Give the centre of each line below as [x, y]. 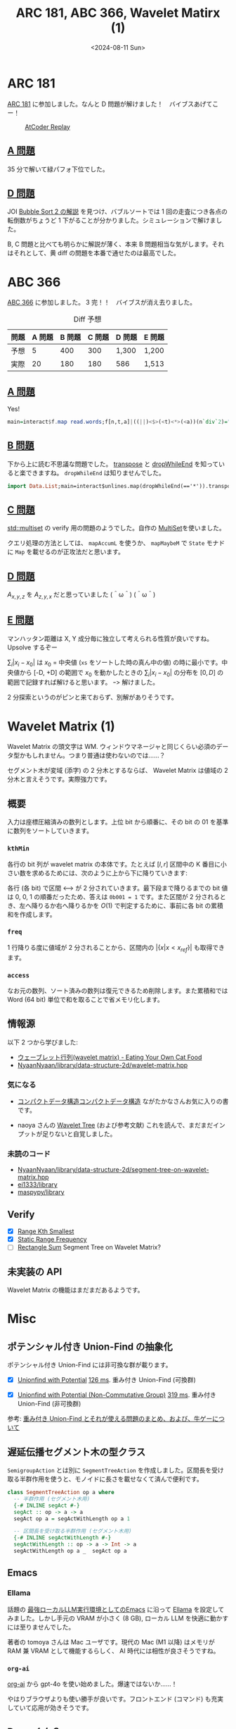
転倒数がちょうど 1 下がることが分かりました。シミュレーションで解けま [112, 221]
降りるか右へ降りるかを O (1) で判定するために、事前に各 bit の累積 [127, 905]
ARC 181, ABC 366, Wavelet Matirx [118, 13]
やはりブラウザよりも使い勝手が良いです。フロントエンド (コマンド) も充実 [115, 1699]
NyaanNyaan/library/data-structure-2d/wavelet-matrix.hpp [103, 1065]
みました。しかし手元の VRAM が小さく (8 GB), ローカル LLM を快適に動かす [118, 1618]
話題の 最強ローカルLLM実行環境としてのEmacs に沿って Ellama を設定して [116, 1609]
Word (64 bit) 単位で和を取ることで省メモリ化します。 [85, 999]
